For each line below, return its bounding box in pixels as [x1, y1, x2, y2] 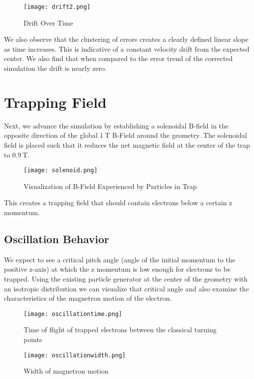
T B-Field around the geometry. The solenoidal [105, 130, 247, 140]
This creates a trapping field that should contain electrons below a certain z [4, 197, 232, 208]
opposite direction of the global [4, 130, 98, 140]
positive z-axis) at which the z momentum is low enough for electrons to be [4, 264, 231, 274]
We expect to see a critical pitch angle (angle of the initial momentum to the [4, 254, 236, 264]
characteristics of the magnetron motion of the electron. [4, 293, 172, 303]
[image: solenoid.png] [24, 167, 98, 174]
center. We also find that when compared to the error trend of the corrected [4, 53, 233, 63]
